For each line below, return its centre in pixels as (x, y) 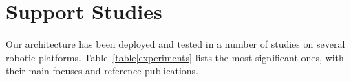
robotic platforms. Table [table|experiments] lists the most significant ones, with (175, 57)
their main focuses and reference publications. (102, 71)
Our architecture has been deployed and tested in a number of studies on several (175, 44)
